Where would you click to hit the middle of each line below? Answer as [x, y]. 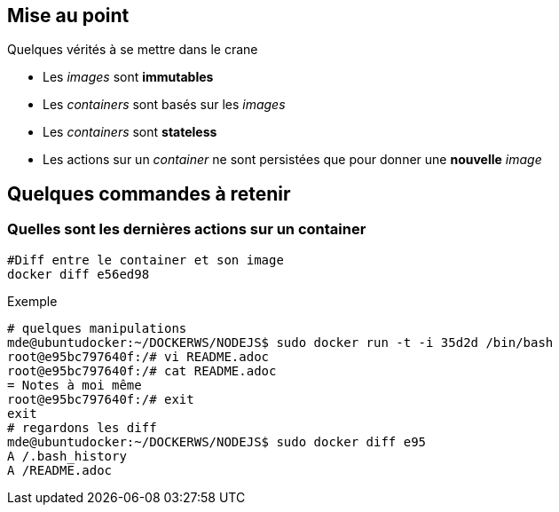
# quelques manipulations [97, 328]
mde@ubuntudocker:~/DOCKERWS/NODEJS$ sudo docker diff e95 [217, 441]
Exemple [32, 301]
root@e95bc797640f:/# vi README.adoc [138, 356]
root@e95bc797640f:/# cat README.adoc [142, 370]
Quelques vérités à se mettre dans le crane [133, 50]
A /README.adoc [60, 470]
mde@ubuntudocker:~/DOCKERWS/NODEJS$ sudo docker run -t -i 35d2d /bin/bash [280, 342]
